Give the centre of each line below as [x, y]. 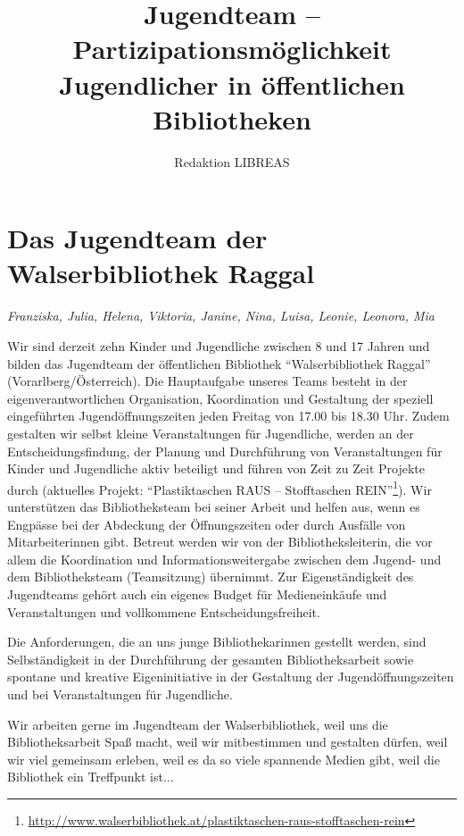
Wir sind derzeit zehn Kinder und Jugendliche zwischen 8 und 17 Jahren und [219, 346]
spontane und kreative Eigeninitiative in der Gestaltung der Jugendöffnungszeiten [231, 677]
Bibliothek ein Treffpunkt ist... [91, 777]
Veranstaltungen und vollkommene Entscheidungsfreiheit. [164, 611]
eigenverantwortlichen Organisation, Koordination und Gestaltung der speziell [220, 398]
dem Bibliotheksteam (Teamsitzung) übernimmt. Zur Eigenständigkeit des [211, 577]
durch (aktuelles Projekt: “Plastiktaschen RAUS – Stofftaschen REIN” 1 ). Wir [220, 488]
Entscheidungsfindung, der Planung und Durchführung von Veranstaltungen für [225, 451]
